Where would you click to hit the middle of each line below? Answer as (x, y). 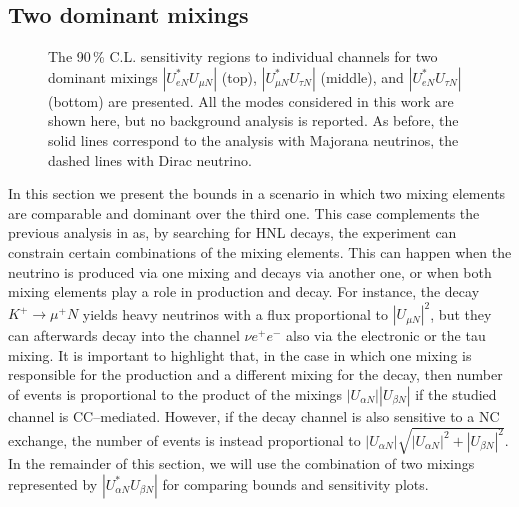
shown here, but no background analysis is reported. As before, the (253, 120)
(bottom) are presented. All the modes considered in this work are (251, 100)
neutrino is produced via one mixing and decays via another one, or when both (250, 271)
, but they (461, 313)
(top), (239, 76)
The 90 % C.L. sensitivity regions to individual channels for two (243, 56)
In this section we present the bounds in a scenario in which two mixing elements (257, 193)
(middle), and (362, 76)
